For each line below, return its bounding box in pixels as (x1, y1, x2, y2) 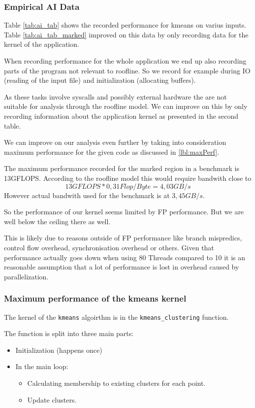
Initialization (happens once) (15, 344, 102, 355)
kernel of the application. (4, 39, 79, 49)
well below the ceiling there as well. (4, 216, 111, 226)
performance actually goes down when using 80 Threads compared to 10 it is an (4, 252, 246, 262)
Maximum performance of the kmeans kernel (4, 292, 187, 305)
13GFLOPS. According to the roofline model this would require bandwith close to (4, 172, 252, 183)
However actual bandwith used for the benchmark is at (4, 190, 170, 200)
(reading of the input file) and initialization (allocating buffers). (4, 75, 196, 85)
